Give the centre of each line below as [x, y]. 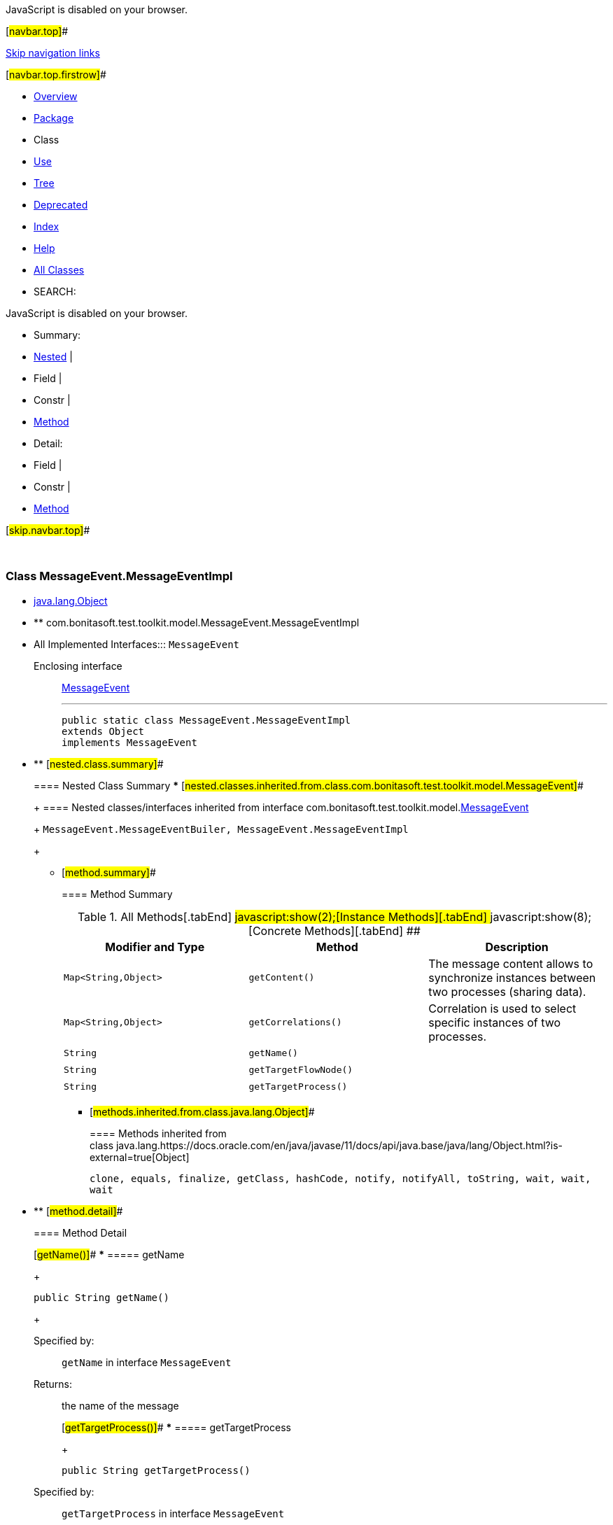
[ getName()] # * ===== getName [109, 1254]
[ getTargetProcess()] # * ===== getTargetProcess [176, 1427]
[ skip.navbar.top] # [48, 530]
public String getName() [101, 1297]
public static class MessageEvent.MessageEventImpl [206, 720]
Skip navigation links [53, 53]
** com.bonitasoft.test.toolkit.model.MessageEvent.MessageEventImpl [197, 622]
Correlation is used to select [502, 1008]
